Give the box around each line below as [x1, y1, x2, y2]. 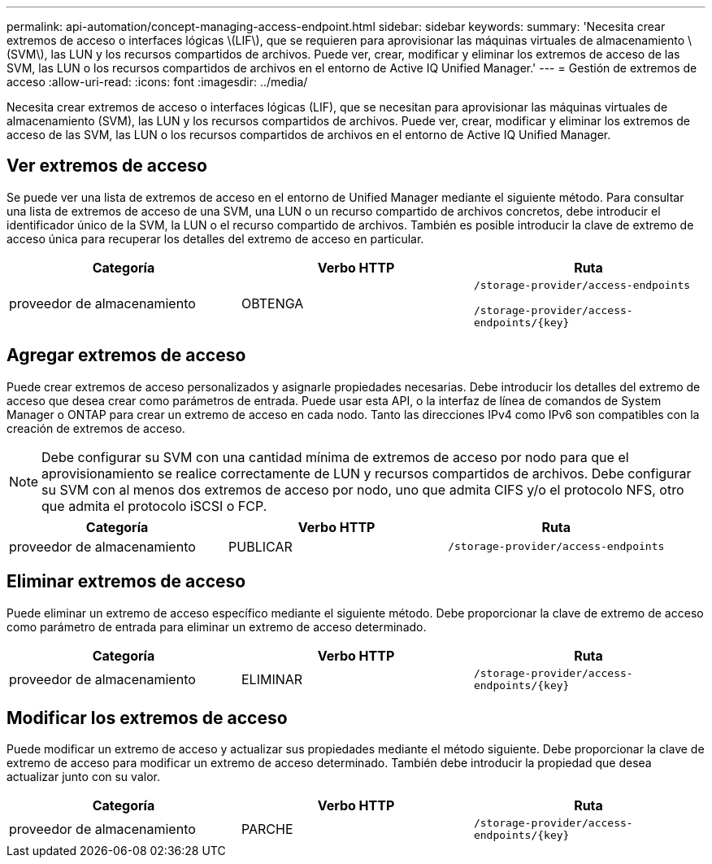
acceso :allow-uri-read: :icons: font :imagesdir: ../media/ [7, 75, 308, 89]
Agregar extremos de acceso [7, 345, 246, 366]
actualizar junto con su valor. [7, 770, 160, 784]
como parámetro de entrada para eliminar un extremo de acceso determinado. [7, 619, 427, 634]
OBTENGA [241, 295, 304, 312]
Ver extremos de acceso [7, 155, 207, 177]
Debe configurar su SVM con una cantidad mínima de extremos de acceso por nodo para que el [41, 448, 629, 465]
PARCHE [241, 821, 293, 838]
